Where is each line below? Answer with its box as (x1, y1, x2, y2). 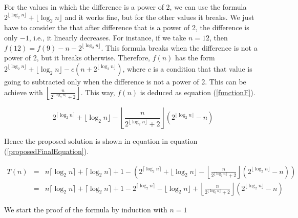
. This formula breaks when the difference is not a (101, 42, 258, 53)
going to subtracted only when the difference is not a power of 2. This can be (4, 76, 246, 86)
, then (209, 32, 228, 42)
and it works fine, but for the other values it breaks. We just (65, 11, 254, 22)
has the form (175, 52, 215, 63)
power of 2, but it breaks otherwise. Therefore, (4, 52, 151, 63)
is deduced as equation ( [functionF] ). (140, 86, 256, 97)
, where (122, 63, 145, 74)
